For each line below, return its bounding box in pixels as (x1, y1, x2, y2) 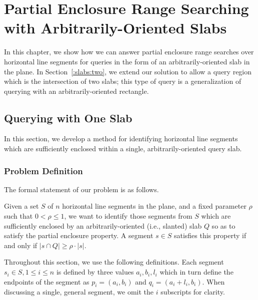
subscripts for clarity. (160, 287, 225, 297)
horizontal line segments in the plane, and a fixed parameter (62, 201, 246, 211)
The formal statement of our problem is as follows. (4, 184, 159, 194)
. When (202, 276, 225, 287)
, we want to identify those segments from (64, 211, 192, 221)
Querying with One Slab (4, 110, 132, 125)
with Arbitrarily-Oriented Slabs (4, 17, 227, 38)
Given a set (4, 201, 39, 211)
